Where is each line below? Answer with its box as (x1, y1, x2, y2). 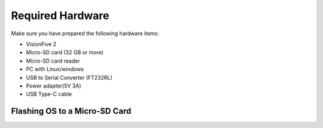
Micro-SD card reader (26, 57, 80, 64)
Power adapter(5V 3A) (26, 82, 81, 89)
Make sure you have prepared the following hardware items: (11, 30, 160, 37)
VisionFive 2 (26, 40, 57, 48)
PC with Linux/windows (26, 65, 84, 73)
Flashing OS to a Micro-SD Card (11, 106, 132, 116)
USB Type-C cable (26, 90, 72, 98)
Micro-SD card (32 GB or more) (26, 49, 104, 56)
